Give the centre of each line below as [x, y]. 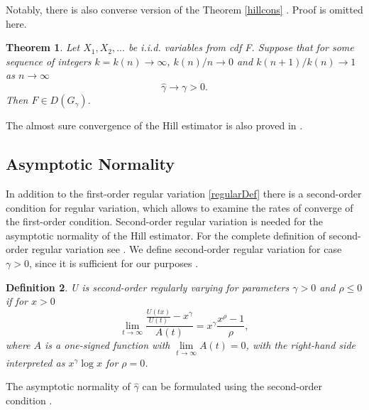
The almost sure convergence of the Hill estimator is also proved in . [154, 125]
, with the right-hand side [301, 345]
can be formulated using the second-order [232, 386]
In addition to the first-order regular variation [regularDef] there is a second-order [184, 193]
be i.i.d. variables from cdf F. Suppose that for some [241, 47]
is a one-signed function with [108, 345]
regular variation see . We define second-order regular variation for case [187, 249]
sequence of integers [49, 61]
